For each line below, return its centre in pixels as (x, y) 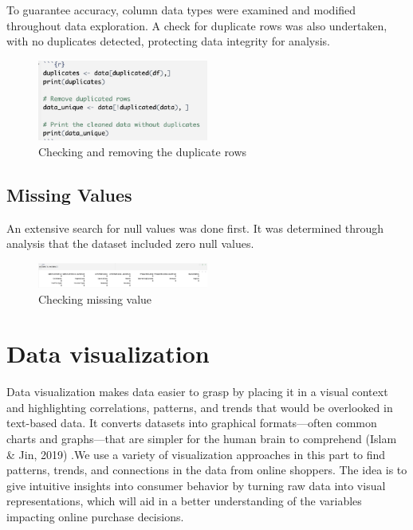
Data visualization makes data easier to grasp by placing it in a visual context (197, 392)
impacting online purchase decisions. (95, 517)
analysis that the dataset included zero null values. (130, 243)
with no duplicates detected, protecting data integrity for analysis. (168, 41)
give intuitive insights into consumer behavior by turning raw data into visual (196, 485)
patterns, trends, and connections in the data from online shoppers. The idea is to (207, 470)
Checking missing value (95, 298)
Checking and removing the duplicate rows (143, 151)
